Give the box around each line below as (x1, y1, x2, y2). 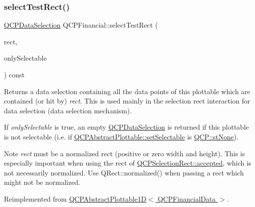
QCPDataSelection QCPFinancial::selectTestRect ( (4, 20, 158, 30)
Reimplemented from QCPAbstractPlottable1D (4, 193, 147, 204)
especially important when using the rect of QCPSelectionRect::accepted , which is (4, 158, 252, 168)
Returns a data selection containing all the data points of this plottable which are (4, 86, 251, 96)
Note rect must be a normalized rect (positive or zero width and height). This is (4, 148, 245, 158)
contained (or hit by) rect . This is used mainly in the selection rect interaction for (4, 96, 251, 106)
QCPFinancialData (158, 193, 216, 204)
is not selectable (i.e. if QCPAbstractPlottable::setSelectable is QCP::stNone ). (4, 131, 239, 141)
